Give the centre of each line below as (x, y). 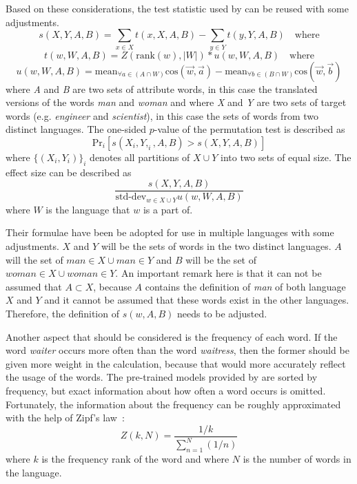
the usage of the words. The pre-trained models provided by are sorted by (162, 377)
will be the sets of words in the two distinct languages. (216, 245)
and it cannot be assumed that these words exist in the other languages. (197, 300)
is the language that (88, 209)
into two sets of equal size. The (286, 157)
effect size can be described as (69, 172)
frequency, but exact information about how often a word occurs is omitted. (166, 390)
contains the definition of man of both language (245, 286)
